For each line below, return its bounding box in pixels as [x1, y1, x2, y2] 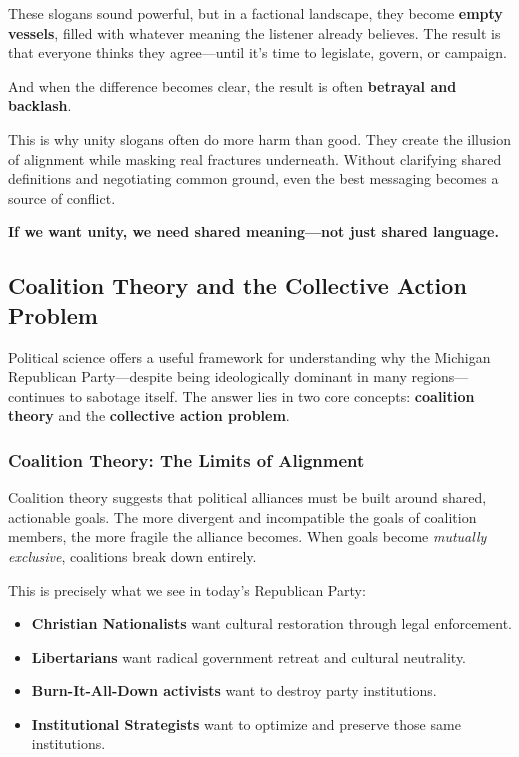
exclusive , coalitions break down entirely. [8, 545, 257, 566]
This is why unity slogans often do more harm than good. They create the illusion [8, 128, 511, 149]
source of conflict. [8, 187, 116, 208]
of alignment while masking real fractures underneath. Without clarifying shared [8, 148, 502, 169]
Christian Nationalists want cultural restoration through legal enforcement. [31, 613, 512, 634]
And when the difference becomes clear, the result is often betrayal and [8, 75, 457, 96]
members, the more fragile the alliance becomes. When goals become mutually [8, 526, 487, 547]
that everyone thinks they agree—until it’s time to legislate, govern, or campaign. [8, 42, 507, 63]
